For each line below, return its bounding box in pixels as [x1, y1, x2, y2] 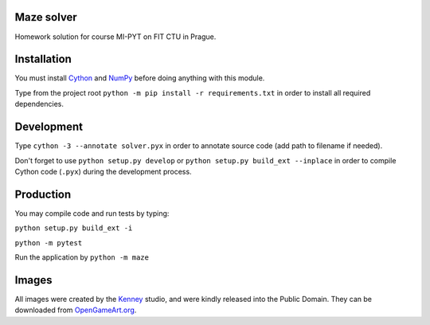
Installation [14, 53, 72, 66]
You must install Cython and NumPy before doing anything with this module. [14, 73, 265, 83]
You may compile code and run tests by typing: [14, 208, 170, 218]
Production [14, 187, 72, 201]
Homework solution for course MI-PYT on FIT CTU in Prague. [14, 32, 217, 41]
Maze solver [14, 10, 77, 24]
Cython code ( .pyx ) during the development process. [14, 166, 192, 176]
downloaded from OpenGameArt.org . [14, 305, 137, 315]
